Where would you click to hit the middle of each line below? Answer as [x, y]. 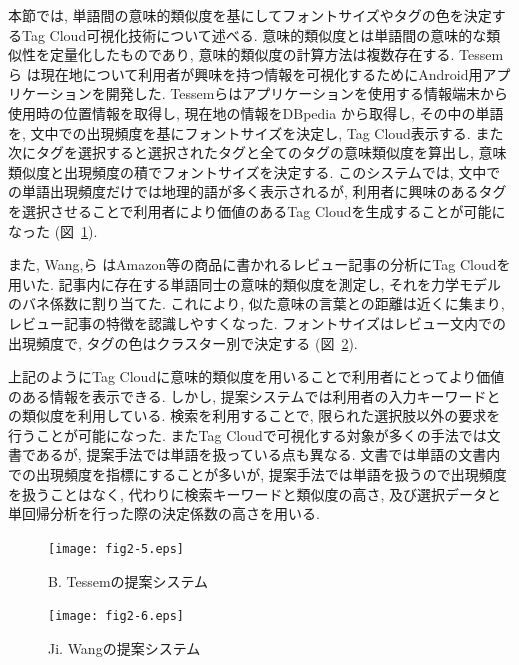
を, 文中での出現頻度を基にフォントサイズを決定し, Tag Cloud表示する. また [256, 132]
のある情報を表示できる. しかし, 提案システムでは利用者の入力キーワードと [254, 395]
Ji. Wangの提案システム [124, 647]
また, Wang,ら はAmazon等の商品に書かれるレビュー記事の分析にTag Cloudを [259, 264]
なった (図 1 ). [53, 230]
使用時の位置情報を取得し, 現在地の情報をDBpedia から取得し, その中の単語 [256, 112]
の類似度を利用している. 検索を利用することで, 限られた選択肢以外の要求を [254, 415]
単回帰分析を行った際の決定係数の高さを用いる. [164, 513]
